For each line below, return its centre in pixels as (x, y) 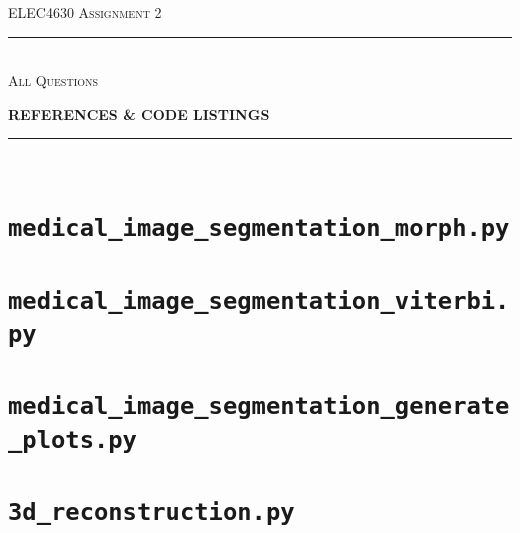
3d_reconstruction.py (151, 512)
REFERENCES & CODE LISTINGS (139, 113)
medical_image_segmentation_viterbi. (259, 300)
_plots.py (72, 439)
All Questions (53, 80)
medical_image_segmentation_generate (259, 406)
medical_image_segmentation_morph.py (259, 228)
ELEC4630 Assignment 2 (85, 12)
